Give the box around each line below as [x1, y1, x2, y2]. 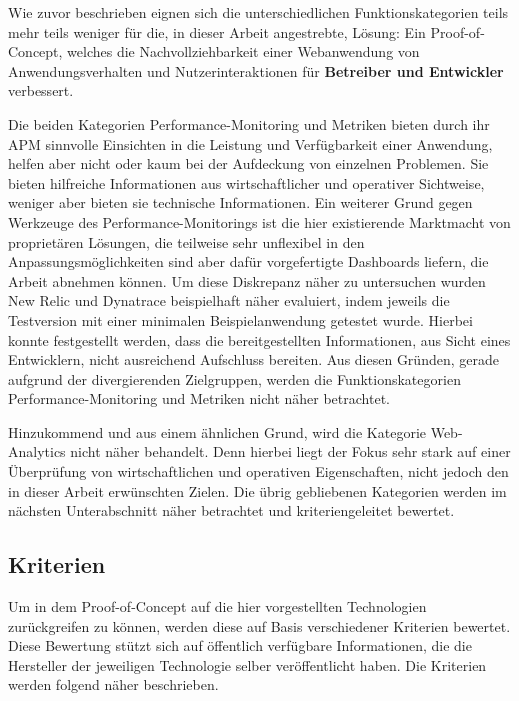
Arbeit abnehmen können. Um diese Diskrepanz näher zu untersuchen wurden [8, 270, 486, 291]
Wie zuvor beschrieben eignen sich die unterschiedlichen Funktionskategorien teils [8, 2, 509, 22]
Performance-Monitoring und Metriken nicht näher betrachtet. [8, 388, 390, 409]
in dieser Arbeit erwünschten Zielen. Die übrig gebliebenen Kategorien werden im [8, 480, 507, 501]
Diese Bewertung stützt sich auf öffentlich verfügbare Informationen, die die [8, 635, 472, 656]
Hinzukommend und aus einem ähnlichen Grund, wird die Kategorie [8, 421, 426, 442]
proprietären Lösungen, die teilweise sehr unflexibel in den [8, 231, 365, 252]
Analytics [8, 441, 66, 462]
